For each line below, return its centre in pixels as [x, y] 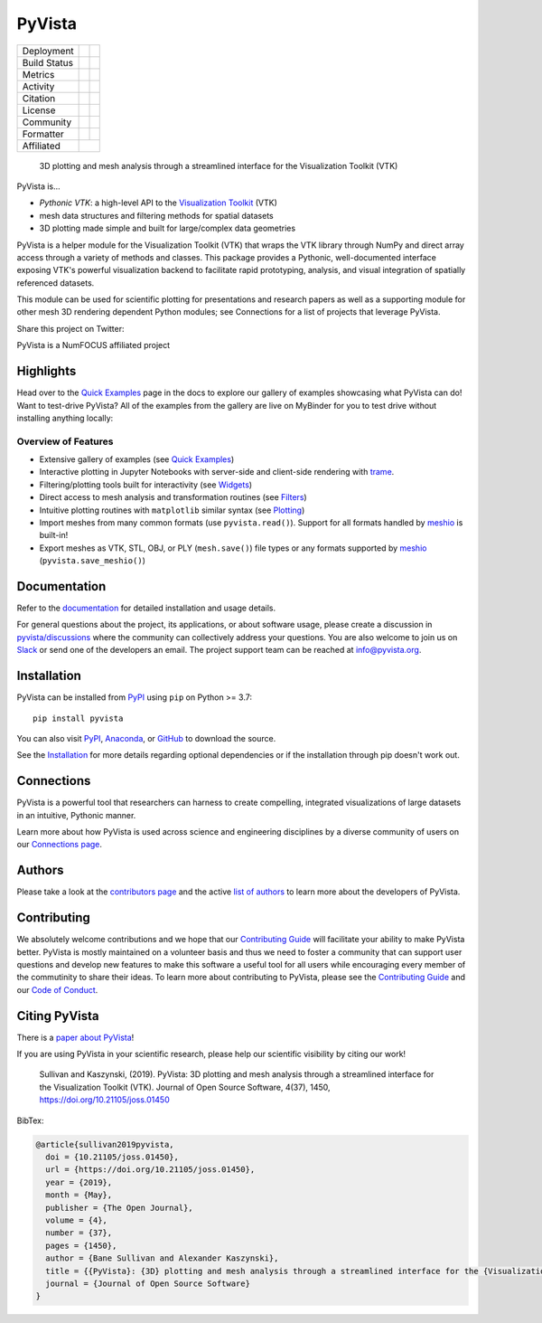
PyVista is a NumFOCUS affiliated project [93, 345]
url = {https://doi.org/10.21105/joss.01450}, [150, 1170]
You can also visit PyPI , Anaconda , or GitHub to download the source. [146, 738]
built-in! [54, 535]
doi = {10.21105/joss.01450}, [112, 1157]
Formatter [43, 134]
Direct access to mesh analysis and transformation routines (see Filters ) [173, 497]
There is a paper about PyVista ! [75, 1037]
